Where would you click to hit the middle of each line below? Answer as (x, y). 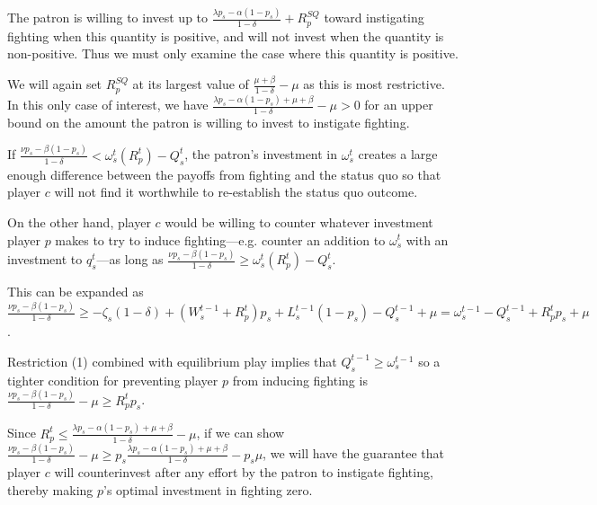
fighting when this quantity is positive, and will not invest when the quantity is (226, 35)
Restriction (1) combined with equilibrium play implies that (172, 361)
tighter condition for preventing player (113, 380)
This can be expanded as (76, 292)
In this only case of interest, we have (108, 105)
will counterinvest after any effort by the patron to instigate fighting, (244, 472)
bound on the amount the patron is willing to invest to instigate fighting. (209, 122)
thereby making (50, 489)
